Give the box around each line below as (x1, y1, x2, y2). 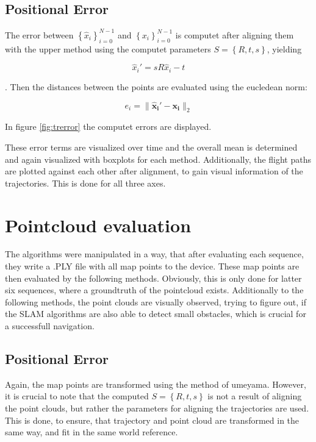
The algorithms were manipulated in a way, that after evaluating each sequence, (5, 248, 304, 260)
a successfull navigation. (5, 319, 95, 332)
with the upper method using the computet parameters (5, 42, 211, 55)
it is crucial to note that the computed (5, 390, 149, 402)
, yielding (267, 42, 302, 55)
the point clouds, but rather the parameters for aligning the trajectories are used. (5, 402, 309, 415)
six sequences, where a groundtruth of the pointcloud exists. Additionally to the (5, 283, 304, 296)
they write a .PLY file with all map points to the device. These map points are (5, 260, 300, 273)
